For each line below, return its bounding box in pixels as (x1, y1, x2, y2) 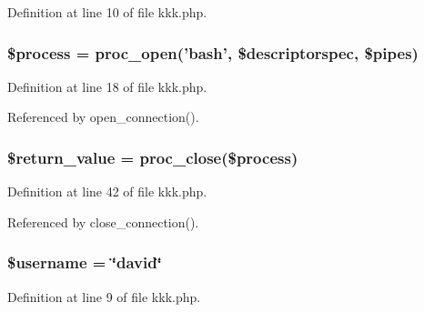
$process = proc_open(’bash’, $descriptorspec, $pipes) (7, 41, 419, 64)
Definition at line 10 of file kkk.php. (7, 3, 207, 21)
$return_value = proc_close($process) (7, 146, 298, 168)
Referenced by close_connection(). (7, 212, 199, 231)
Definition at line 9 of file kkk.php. (7, 287, 201, 306)
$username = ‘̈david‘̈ (7, 251, 162, 274)
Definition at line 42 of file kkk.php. (7, 182, 207, 201)
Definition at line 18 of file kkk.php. (7, 76, 207, 96)
